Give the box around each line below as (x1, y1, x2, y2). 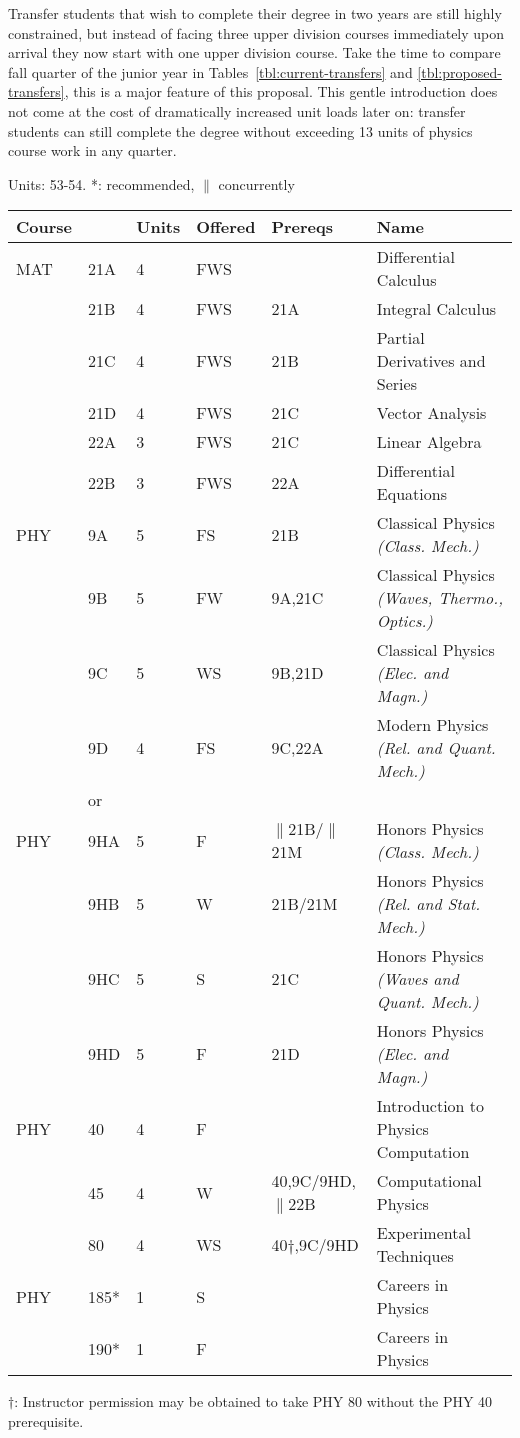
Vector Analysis (376, 401, 487, 425)
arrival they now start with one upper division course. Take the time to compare (8, 42, 501, 63)
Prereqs (271, 215, 333, 239)
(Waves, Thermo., (376, 586, 504, 610)
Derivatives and (376, 349, 486, 373)
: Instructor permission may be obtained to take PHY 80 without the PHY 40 (14, 1391, 493, 1412)
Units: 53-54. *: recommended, (8, 173, 195, 194)
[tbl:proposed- (417, 61, 502, 82)
